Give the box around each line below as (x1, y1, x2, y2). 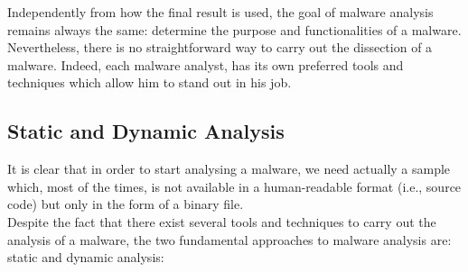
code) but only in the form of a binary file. (7, 195, 244, 213)
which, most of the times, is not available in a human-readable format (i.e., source (7, 177, 462, 195)
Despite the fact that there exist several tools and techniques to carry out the (7, 212, 436, 231)
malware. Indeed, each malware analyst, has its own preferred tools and (7, 55, 404, 74)
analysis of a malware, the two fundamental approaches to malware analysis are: (7, 230, 452, 249)
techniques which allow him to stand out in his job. (7, 73, 292, 92)
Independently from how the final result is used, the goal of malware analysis (7, 3, 434, 21)
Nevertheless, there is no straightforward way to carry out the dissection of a (7, 38, 433, 57)
